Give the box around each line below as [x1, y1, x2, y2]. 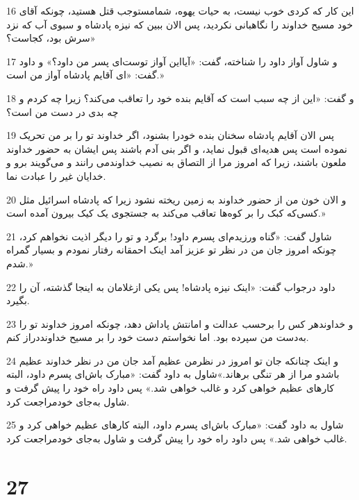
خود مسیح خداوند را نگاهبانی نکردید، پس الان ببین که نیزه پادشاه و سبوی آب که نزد [6, 17, 353, 31]
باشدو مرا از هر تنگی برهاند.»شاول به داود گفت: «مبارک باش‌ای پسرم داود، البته [6, 367, 340, 381]
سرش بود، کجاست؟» [6, 31, 96, 45]
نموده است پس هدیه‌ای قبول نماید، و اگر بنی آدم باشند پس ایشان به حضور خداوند [6, 141, 347, 156]
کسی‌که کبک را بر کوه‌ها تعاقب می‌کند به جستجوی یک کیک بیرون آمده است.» [6, 206, 326, 220]
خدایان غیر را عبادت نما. [6, 168, 106, 183]
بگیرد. [6, 293, 30, 308]
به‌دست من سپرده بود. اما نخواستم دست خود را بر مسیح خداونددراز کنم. [6, 330, 309, 344]
